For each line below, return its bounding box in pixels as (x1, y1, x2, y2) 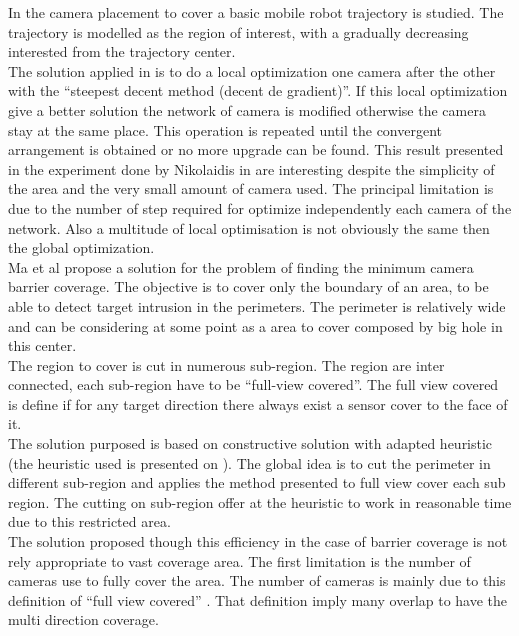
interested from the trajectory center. (8, 41, 236, 62)
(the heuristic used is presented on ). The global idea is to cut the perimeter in (8, 452, 491, 473)
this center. (8, 335, 77, 356)
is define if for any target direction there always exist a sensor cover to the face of (8, 393, 508, 414)
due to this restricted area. (8, 511, 171, 532)
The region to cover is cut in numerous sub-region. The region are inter (8, 354, 445, 375)
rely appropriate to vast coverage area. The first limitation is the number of (8, 550, 471, 571)
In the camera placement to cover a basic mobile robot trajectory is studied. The (8, 2, 504, 22)
